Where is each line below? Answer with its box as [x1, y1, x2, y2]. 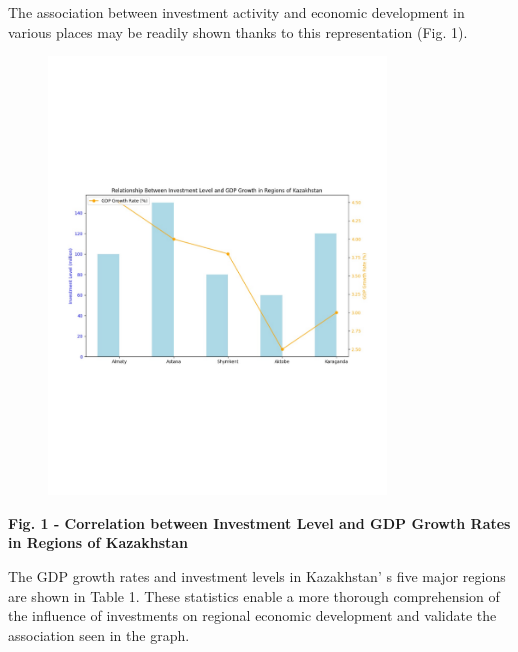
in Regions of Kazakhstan [8, 532, 189, 553]
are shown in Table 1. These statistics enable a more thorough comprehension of [8, 585, 500, 606]
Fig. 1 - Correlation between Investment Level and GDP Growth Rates [8, 512, 511, 533]
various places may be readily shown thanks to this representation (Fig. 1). [8, 21, 468, 42]
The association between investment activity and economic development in [8, 2, 465, 22]
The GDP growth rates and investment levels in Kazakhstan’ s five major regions [8, 566, 506, 587]
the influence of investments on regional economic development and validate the [8, 605, 497, 626]
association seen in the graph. [8, 624, 190, 645]
